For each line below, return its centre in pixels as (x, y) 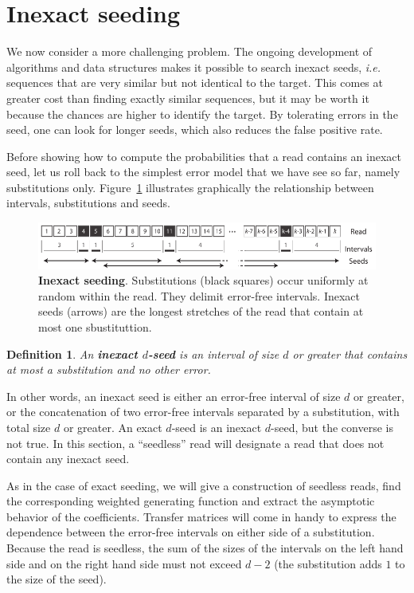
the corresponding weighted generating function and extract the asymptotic (191, 501)
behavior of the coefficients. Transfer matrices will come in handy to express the (201, 516)
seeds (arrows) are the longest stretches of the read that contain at (201, 311)
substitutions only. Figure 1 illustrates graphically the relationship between (190, 187)
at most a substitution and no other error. (109, 369)
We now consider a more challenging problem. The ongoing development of (189, 51)
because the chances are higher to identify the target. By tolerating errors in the (202, 114)
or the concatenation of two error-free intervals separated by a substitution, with (203, 412)
